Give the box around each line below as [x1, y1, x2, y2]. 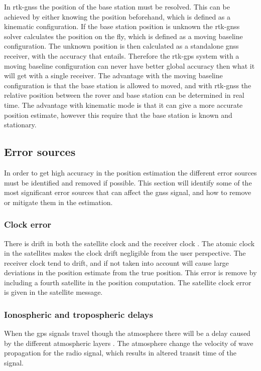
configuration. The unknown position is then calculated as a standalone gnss [4, 41, 239, 51]
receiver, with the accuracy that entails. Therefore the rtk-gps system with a [4, 50, 239, 61]
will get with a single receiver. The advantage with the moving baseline [4, 70, 223, 81]
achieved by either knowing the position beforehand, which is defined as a [4, 11, 231, 22]
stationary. [4, 119, 37, 130]
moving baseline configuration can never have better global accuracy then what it [4, 60, 255, 71]
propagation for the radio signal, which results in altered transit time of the [4, 347, 236, 358]
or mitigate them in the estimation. [4, 197, 113, 207]
